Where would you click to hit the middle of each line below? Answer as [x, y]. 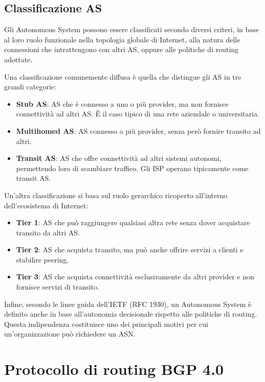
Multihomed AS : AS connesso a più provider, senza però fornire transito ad [138, 130]
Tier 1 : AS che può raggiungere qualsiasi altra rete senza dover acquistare [133, 222]
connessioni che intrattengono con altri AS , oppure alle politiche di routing [122, 49]
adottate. [18, 59]
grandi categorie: [30, 87]
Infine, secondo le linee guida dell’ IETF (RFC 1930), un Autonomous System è [128, 304]
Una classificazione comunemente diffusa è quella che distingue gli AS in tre [123, 76]
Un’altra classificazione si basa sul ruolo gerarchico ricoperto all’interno [116, 195]
